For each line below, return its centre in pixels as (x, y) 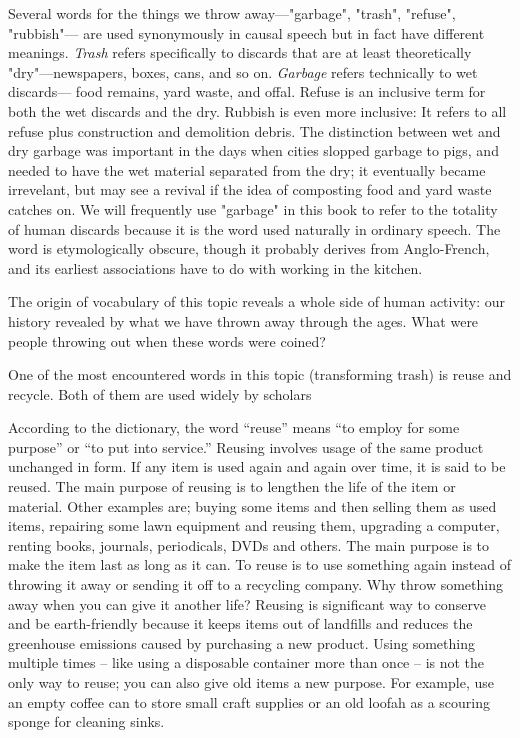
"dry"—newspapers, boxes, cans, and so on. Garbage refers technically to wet (243, 71)
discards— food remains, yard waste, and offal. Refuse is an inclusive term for (247, 91)
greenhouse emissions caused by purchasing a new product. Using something (241, 642)
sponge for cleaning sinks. (86, 721)
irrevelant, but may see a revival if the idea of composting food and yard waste (250, 189)
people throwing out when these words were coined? (167, 340)
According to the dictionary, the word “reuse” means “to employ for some (234, 427)
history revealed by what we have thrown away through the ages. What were (243, 320)
